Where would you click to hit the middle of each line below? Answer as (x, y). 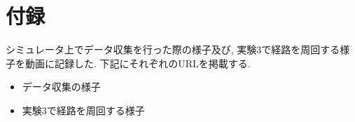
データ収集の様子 (61, 87)
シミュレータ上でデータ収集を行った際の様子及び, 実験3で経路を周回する (173, 49)
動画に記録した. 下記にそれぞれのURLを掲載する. (138, 63)
